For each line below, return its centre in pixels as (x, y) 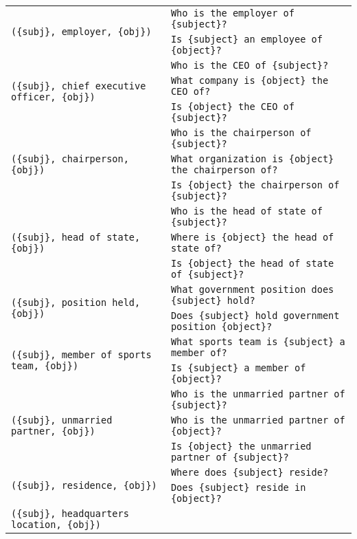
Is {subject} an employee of (246, 39)
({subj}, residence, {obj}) (84, 485)
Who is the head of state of (246, 211)
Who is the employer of (232, 13)
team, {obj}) (45, 366)
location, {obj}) (56, 525)
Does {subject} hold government (255, 316)
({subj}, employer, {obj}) (81, 32)
